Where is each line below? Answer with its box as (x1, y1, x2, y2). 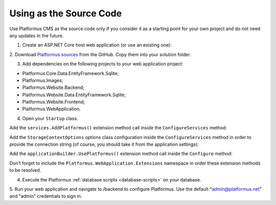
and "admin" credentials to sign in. (9, 193, 82, 199)
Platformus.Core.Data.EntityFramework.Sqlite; (22, 70, 119, 76)
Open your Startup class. (22, 115, 79, 121)
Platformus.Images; (22, 77, 63, 83)
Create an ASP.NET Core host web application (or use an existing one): (22, 42, 172, 48)
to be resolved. (9, 167, 41, 173)
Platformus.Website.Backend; (22, 84, 84, 90)
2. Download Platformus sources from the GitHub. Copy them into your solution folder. (9, 51, 191, 57)
